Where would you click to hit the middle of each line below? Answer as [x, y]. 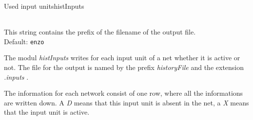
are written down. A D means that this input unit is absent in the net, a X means [126, 102]
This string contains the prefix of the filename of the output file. [100, 32]
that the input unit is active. [47, 112]
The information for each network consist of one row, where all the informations [124, 93]
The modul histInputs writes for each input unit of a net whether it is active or [122, 58]
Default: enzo [24, 41]
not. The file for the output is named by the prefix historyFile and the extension [124, 67]
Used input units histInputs [44, 6]
